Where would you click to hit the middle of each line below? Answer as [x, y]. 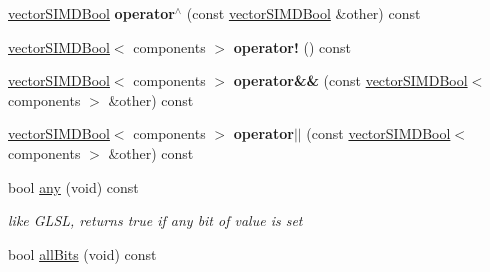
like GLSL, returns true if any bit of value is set [155, 220]
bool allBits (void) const [82, 253]
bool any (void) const [73, 186]
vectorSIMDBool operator [91, 13]
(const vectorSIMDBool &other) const [303, 13]
